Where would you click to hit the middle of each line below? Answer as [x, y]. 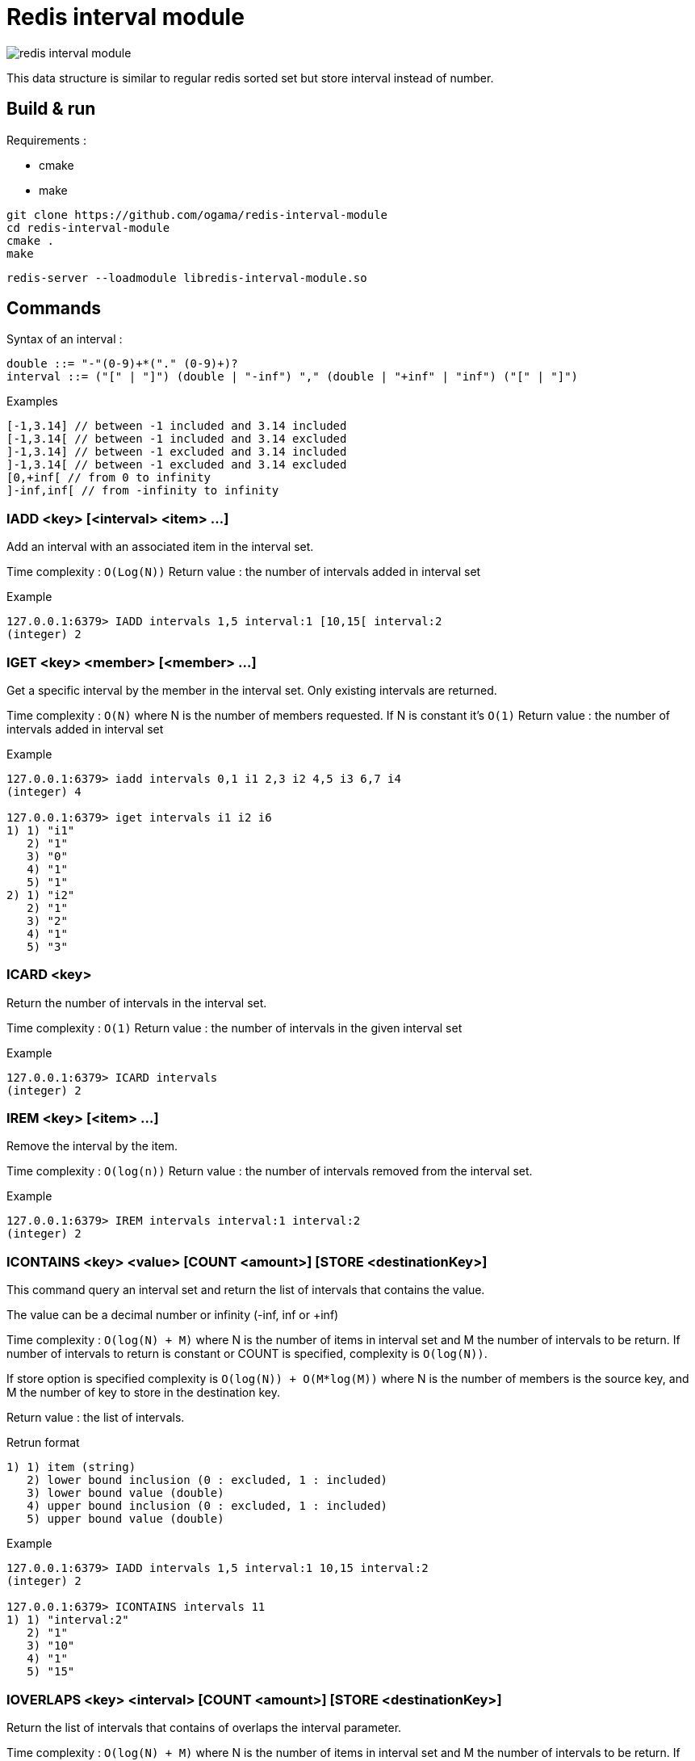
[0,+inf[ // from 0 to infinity [109, 478]
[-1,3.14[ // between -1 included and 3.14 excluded [177, 439]
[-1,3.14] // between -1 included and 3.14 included [177, 426]
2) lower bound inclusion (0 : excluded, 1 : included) [207, 1480]
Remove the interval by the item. [92, 1146]
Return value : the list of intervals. [96, 1418]
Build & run [51, 109]
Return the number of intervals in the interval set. [137, 1002]
